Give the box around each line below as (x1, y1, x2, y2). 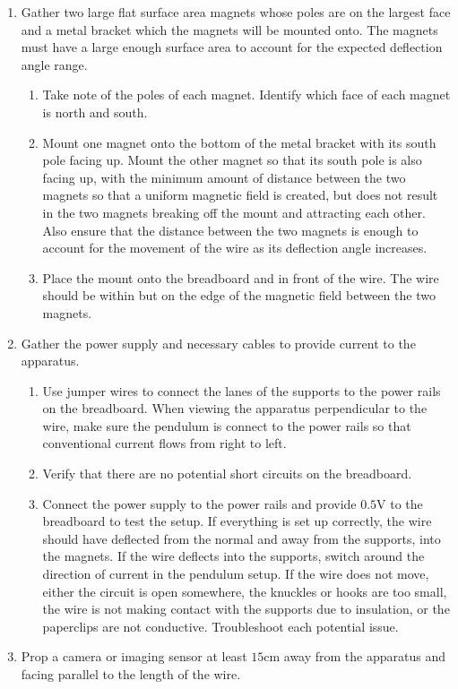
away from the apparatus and (283, 647, 446, 666)
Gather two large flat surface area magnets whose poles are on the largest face (21, 3, 451, 21)
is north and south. (42, 102, 148, 121)
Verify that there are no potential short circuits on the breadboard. (42, 464, 412, 483)
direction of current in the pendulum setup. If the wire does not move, (42, 564, 429, 583)
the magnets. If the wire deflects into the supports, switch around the (42, 547, 425, 565)
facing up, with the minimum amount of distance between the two (42, 168, 406, 186)
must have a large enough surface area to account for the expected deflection (21, 38, 443, 56)
